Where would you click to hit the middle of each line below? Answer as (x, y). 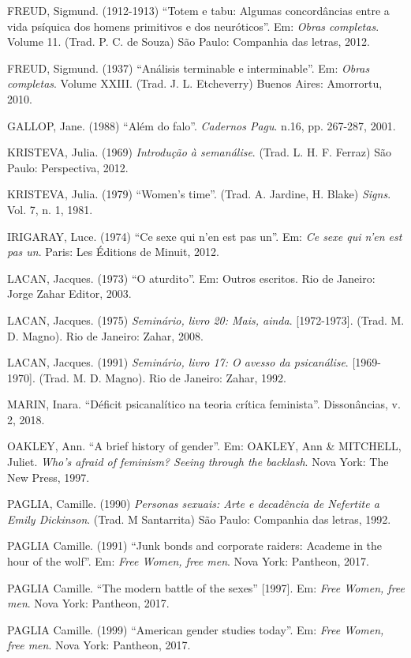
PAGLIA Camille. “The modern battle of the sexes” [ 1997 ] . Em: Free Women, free (206, 587)
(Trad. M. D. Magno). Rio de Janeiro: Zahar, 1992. (163, 377)
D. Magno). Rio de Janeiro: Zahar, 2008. (105, 335)
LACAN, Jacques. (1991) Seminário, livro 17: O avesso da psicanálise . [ (181, 362)
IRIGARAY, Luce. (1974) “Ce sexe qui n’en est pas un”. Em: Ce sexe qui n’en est (205, 236)
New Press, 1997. (49, 477)
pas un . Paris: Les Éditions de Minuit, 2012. (113, 252)
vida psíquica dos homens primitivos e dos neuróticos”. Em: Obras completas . (193, 26)
